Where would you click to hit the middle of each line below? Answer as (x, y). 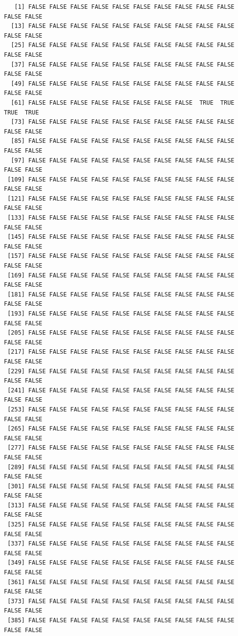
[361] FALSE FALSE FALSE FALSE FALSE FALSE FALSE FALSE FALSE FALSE (121, 582)
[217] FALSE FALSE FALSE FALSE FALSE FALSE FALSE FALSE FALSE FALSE (121, 352)
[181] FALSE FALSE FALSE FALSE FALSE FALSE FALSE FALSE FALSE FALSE (121, 294)
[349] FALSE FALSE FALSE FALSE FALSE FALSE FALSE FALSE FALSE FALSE (121, 563)
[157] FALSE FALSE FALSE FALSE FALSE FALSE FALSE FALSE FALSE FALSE (121, 256)
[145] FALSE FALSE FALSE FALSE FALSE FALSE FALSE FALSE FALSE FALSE (121, 237)
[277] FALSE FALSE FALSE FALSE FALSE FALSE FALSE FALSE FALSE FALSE (121, 448)
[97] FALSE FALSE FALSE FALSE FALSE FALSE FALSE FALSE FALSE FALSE (123, 160)
